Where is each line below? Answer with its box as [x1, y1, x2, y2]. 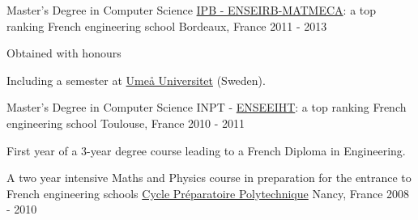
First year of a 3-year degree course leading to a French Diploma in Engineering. [6, 142, 406, 159]
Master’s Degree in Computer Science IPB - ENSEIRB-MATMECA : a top [6, 2, 377, 18]
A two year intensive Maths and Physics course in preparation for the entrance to [6, 169, 412, 186]
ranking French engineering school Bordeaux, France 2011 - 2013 [6, 17, 327, 34]
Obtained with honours [6, 44, 122, 61]
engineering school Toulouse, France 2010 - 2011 [6, 114, 245, 131]
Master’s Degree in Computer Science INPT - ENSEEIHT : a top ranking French [6, 99, 407, 116]
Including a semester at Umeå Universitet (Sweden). [6, 71, 266, 88]
